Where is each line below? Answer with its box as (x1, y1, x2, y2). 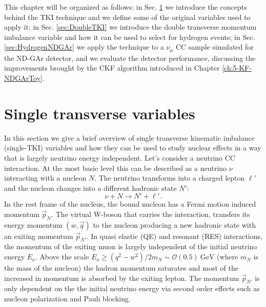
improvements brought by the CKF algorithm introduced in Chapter (4, 62, 220, 73)
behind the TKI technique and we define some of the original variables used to (4, 11, 251, 22)
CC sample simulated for (175, 41, 254, 52)
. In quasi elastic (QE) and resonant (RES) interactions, (86, 230, 262, 241)
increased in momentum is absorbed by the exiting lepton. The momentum (4, 272, 239, 283)
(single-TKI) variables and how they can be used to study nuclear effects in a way (4, 142, 261, 153)
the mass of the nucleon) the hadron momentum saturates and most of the (4, 262, 238, 273)
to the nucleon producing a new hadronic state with (93, 219, 256, 230)
